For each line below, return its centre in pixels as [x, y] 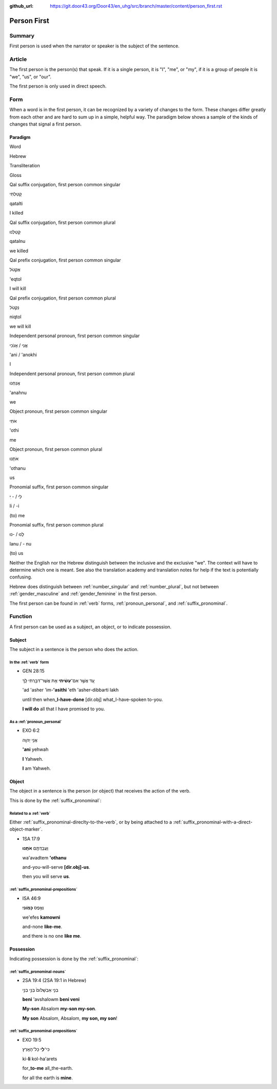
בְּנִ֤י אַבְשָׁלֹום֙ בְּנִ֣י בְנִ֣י [40, 990]
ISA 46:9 [32, 898]
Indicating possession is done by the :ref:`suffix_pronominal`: [74, 959]
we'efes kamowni [41, 917]
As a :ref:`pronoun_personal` [36, 722]
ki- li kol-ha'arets [40, 1059]
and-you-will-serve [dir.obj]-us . [56, 867]
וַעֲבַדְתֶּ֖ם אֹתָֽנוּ [35, 848]
